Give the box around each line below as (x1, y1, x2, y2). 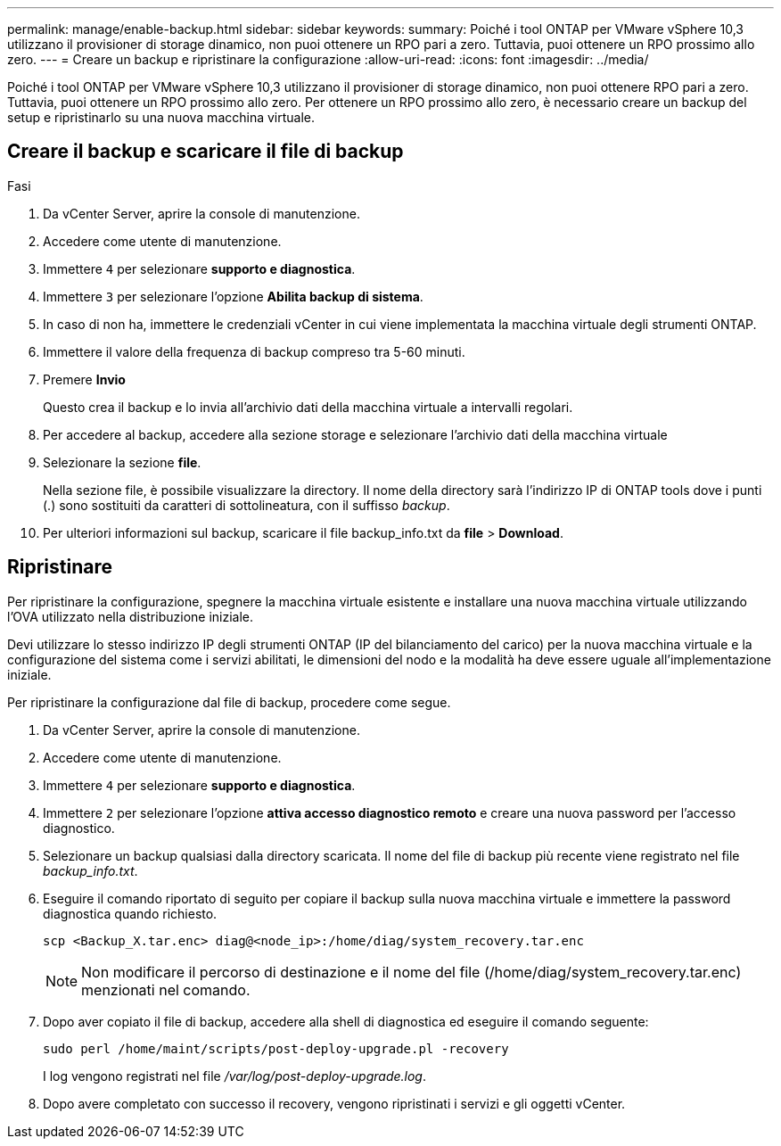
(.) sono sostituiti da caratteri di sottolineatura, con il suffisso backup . (43, 497, 450, 513)
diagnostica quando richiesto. (43, 905, 218, 921)
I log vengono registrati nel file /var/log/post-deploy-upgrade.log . (43, 1068, 426, 1084)
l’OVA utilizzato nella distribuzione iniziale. (7, 608, 254, 624)
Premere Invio (43, 371, 126, 387)
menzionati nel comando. (81, 980, 251, 999)
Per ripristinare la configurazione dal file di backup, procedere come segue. (7, 694, 451, 710)
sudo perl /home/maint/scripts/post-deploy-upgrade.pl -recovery (43, 1041, 509, 1056)
